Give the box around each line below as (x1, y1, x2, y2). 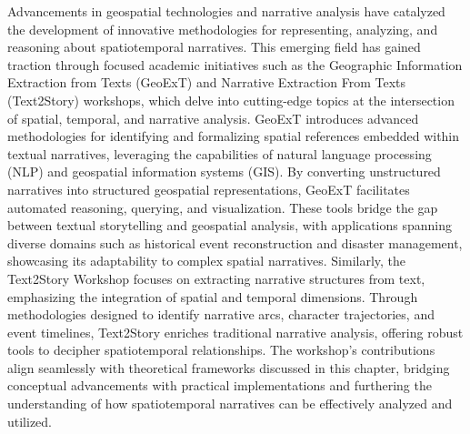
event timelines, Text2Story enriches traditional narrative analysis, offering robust (7, 322, 464, 341)
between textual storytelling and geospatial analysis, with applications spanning (7, 216, 452, 235)
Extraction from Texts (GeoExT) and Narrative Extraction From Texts (7, 73, 406, 92)
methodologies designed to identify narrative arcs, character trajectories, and (7, 305, 435, 324)
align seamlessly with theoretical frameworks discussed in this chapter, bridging (7, 358, 450, 377)
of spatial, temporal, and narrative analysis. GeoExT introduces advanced (7, 108, 419, 127)
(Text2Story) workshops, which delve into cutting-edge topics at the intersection (7, 90, 455, 109)
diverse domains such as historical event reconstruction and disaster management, (7, 233, 463, 252)
